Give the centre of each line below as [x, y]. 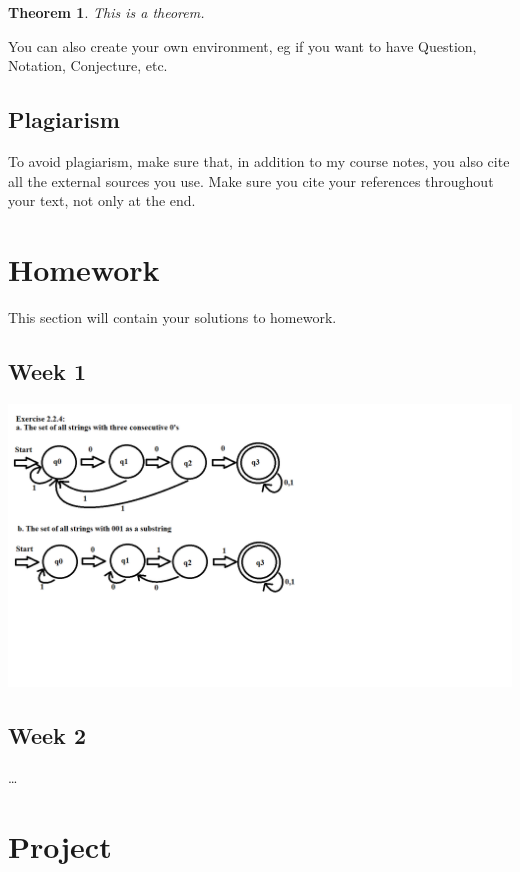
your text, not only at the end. [102, 200]
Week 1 [47, 370]
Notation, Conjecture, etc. [88, 65]
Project [60, 845]
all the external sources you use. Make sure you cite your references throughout [251, 180]
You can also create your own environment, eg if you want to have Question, [242, 45]
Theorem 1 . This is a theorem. [106, 12]
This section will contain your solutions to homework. [172, 316]
